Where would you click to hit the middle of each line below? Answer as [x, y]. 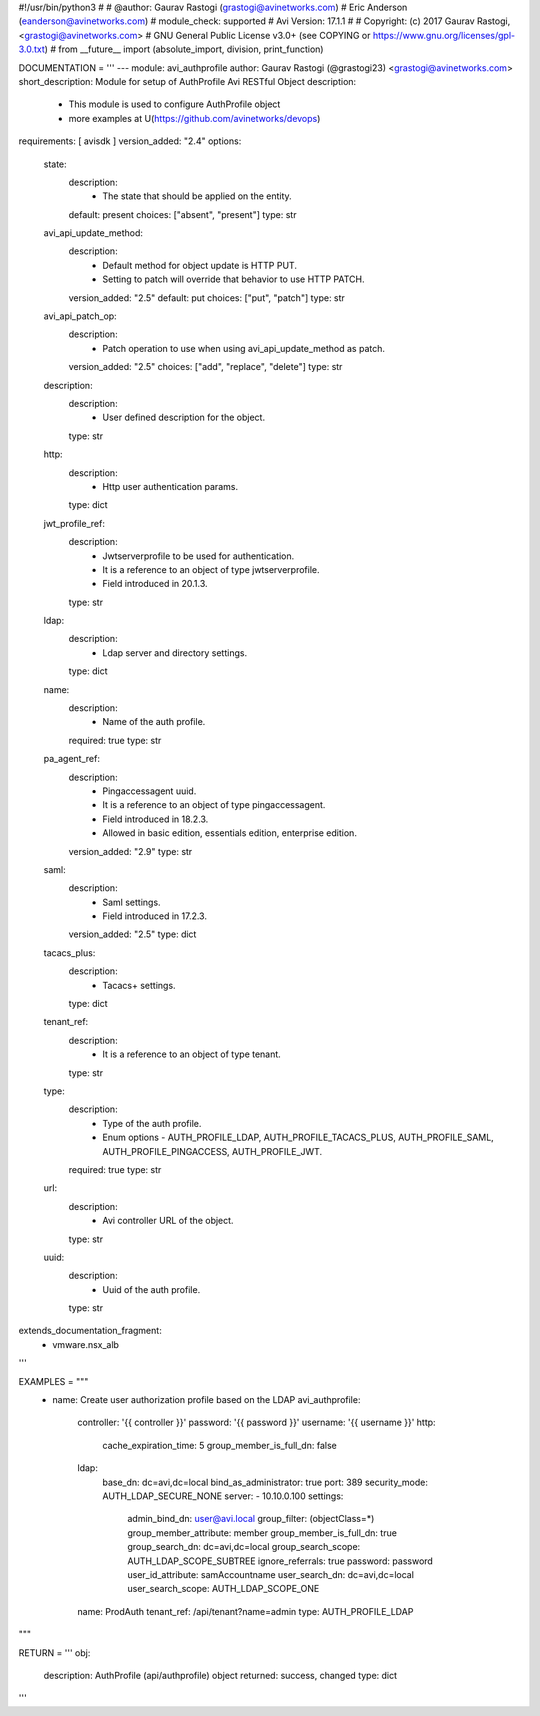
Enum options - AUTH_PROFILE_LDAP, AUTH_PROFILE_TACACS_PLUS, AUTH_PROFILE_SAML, [298, 1137]
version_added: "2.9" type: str [130, 851]
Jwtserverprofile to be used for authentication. [198, 556]
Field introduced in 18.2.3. [155, 819]
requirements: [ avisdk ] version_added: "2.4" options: [130, 141]
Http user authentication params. [170, 486]
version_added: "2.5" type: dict [132, 934]
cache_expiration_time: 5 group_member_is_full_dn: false [219, 1445]
